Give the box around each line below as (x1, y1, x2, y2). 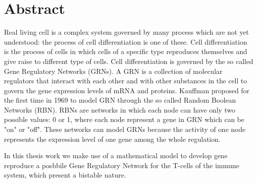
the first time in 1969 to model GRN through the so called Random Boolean (4, 95, 236, 105)
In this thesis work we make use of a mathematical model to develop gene (4, 150, 228, 161)
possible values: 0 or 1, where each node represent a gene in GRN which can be (4, 114, 245, 124)
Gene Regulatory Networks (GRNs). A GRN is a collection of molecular (4, 65, 223, 76)
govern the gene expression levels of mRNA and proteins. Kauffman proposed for (4, 85, 250, 95)
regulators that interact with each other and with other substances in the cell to (4, 75, 247, 86)
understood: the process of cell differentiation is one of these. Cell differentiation (4, 36, 247, 47)
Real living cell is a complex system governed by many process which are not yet (4, 27, 249, 37)
